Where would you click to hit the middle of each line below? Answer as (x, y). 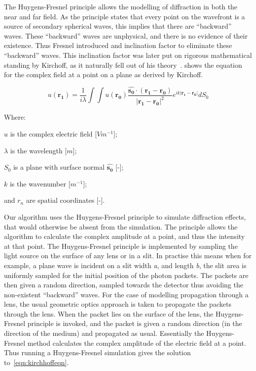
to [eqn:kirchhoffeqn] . (37, 362)
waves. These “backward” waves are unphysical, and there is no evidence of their (126, 35)
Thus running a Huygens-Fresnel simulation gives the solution (97, 352)
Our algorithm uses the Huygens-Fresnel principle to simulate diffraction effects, (125, 216)
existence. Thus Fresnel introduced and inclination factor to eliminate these (118, 45)
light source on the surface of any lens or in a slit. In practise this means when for (128, 255)
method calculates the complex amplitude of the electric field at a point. (137, 343)
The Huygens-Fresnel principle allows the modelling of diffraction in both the (121, 6)
